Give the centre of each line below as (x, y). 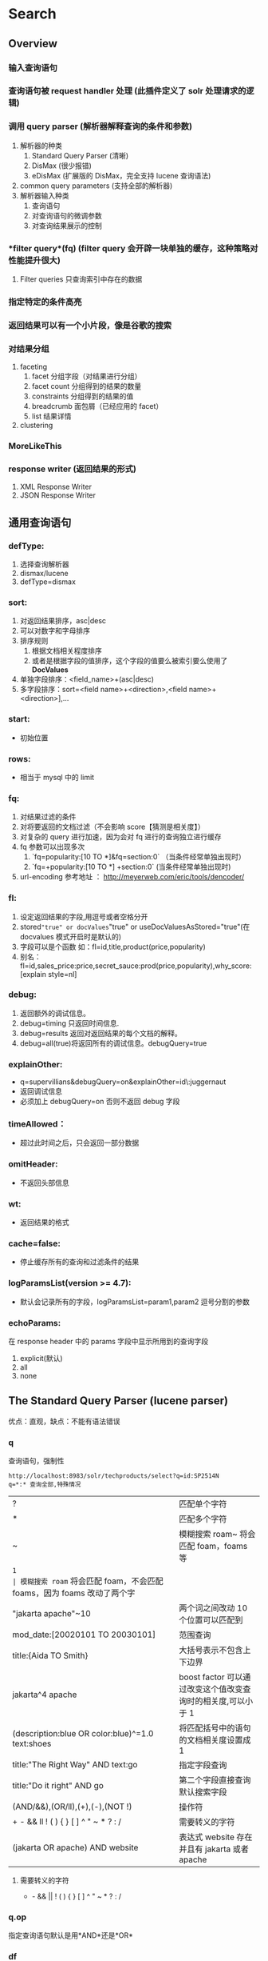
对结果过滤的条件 (48, 817)
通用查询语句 (40, 522)
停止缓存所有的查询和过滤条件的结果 (79, 1262)
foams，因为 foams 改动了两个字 (74, 1593)
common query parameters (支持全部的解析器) (96, 186)
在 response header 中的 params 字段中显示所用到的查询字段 (108, 1341)
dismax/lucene (44, 574)
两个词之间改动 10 (213, 1608)
